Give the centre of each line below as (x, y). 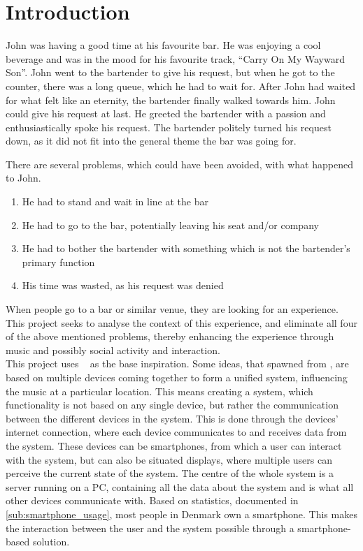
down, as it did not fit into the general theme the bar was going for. (151, 141)
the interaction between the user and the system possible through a (150, 528)
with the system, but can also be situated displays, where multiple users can (169, 459)
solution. (51, 542)
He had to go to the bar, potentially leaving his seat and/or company (170, 225)
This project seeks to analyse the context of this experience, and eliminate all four (181, 322)
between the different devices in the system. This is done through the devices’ (172, 418)
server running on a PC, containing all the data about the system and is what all (180, 486)
